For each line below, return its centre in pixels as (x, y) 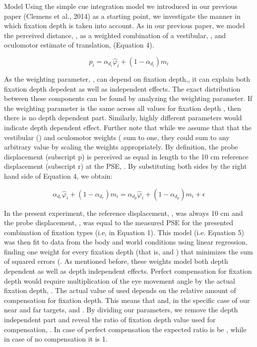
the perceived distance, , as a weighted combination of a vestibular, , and (115, 35)
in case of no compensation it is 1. (56, 339)
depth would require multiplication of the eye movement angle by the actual (120, 280)
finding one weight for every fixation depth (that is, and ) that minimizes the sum (128, 251)
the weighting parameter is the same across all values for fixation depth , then (123, 108)
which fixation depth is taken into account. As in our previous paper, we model (125, 25)
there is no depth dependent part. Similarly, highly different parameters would (123, 118)
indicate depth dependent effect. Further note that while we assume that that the (128, 127)
